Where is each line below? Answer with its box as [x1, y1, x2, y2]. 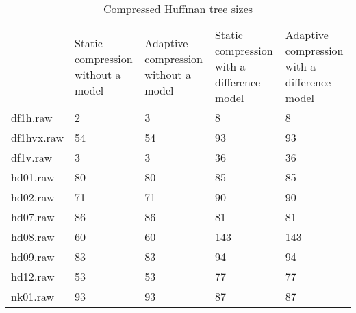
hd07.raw [11, 209, 55, 225]
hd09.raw [11, 249, 55, 264]
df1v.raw [11, 149, 53, 165]
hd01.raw [11, 169, 55, 185]
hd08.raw [11, 229, 55, 245]
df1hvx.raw [11, 129, 64, 145]
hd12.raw [11, 268, 55, 284]
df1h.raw [11, 110, 53, 125]
